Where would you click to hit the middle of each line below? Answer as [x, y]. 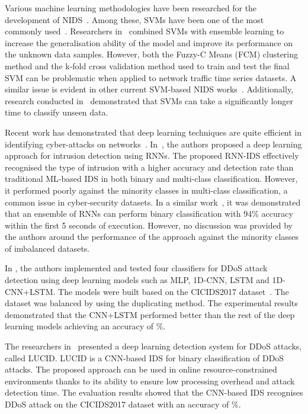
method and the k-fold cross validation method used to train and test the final [147, 65]
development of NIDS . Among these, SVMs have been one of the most [134, 19]
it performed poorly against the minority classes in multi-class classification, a [146, 190]
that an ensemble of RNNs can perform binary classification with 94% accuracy [149, 214]
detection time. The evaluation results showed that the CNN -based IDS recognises [154, 392]
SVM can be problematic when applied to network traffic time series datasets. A [151, 77]
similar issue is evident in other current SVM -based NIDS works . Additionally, [149, 89]
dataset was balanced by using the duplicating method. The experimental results [151, 303]
